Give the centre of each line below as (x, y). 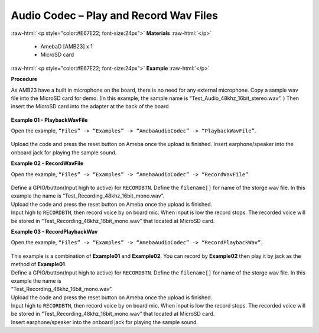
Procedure (24, 79)
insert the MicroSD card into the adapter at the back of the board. (91, 106)
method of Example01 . (39, 264)
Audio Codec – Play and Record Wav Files (115, 15)
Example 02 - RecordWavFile (47, 163)
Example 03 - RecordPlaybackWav (54, 231)
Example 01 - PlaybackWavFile (49, 120)
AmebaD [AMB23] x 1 (66, 46)
